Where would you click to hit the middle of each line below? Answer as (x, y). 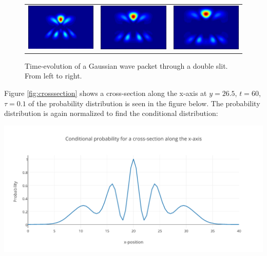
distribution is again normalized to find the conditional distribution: (111, 113)
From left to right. (53, 76)
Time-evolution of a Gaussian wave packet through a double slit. (126, 65)
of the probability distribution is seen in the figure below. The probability (144, 103)
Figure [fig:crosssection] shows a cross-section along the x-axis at (106, 93)
